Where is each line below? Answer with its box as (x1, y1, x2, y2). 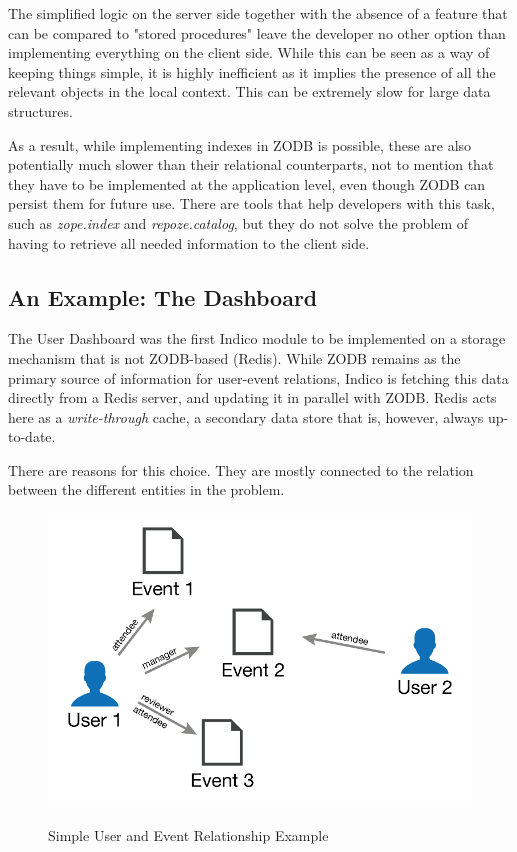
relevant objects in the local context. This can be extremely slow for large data (8, 81, 491, 102)
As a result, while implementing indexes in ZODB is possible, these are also (8, 134, 472, 155)
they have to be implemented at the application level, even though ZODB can (8, 173, 486, 194)
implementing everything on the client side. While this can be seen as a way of (8, 42, 490, 63)
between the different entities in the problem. (8, 479, 285, 500)
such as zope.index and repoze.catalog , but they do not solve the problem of (8, 212, 469, 233)
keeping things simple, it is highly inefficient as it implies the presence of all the (8, 61, 496, 82)
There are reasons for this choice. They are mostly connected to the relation (8, 459, 474, 480)
